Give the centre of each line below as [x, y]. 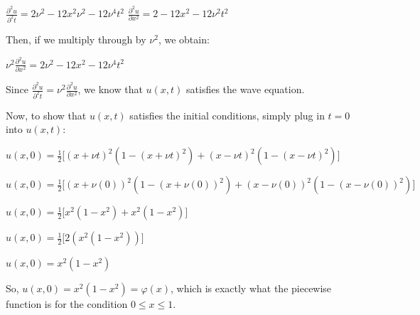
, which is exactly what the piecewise [251, 288]
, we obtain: [184, 39]
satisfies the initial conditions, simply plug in [227, 115]
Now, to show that [46, 115]
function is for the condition [67, 304]
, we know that [110, 89]
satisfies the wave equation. [246, 89]
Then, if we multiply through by [76, 39]
